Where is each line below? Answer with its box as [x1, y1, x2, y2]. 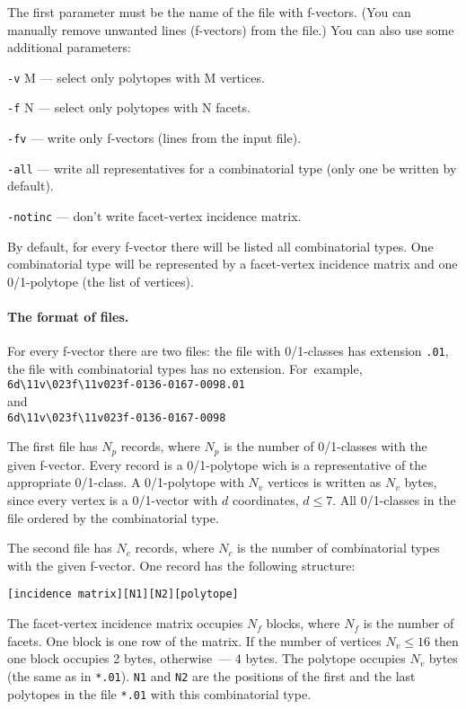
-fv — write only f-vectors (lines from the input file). [7, 129, 302, 147]
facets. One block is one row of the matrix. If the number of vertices [7, 631, 382, 650]
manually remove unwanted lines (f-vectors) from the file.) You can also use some [7, 20, 454, 39]
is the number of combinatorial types [237, 538, 440, 557]
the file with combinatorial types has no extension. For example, [7, 359, 363, 377]
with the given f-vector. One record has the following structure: [7, 555, 356, 574]
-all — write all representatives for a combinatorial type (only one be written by [7, 158, 457, 177]
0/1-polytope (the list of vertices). [7, 271, 194, 290]
